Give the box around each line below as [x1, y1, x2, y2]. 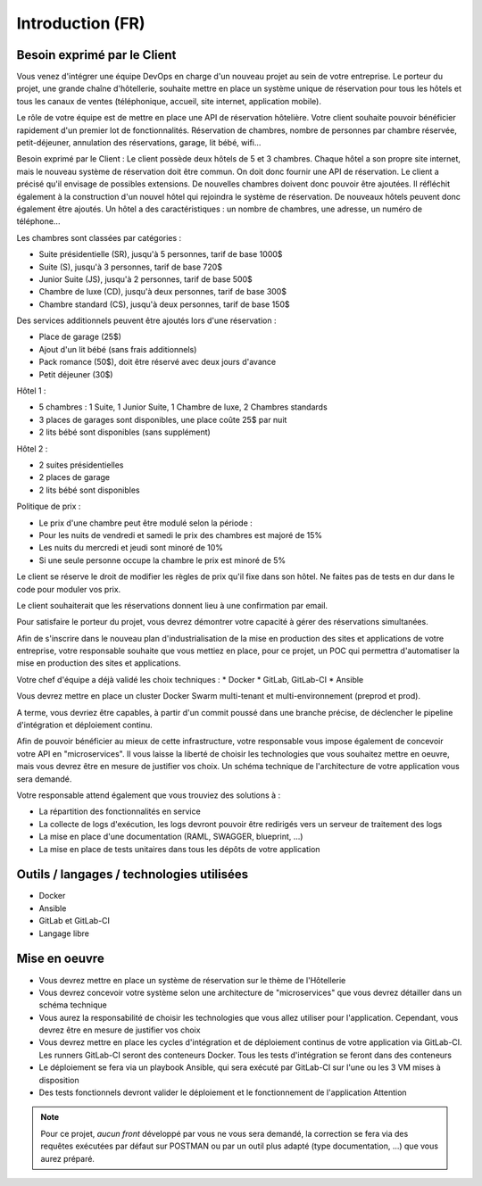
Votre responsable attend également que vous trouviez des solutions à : [16, 790, 281, 800]
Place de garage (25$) [38, 331, 122, 343]
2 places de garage [38, 472, 111, 483]
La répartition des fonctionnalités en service [38, 806, 201, 817]
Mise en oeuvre [16, 951, 104, 966]
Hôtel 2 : [16, 443, 48, 454]
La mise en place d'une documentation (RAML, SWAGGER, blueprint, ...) [38, 831, 303, 842]
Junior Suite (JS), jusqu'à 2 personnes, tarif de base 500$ [38, 273, 253, 285]
